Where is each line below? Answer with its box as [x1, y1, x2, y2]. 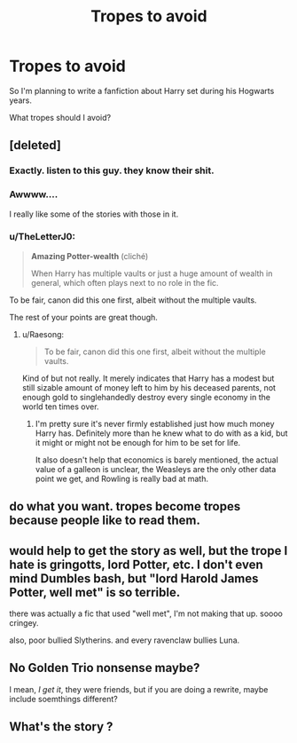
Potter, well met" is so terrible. [9, 584, 181, 600]
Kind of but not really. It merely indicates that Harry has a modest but [21, 373, 275, 383]
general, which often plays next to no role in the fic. [30, 277, 219, 288]
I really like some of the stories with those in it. [9, 209, 179, 219]
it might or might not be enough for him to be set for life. [35, 437, 241, 447]
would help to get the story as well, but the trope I [9, 543, 288, 558]
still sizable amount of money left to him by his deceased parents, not [21, 382, 277, 392]
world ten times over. [21, 401, 99, 412]
